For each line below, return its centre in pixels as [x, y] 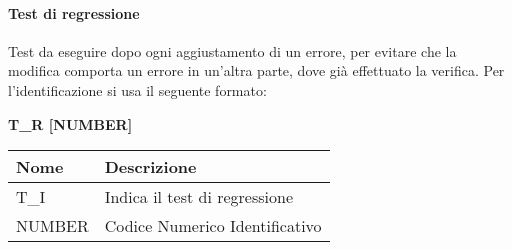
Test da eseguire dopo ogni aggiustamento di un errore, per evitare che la [232, 50]
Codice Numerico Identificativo [213, 226]
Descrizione [150, 167]
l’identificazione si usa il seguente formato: [137, 89]
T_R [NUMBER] [70, 123]
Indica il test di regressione [199, 197]
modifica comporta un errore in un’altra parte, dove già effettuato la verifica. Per [256, 70]
